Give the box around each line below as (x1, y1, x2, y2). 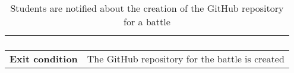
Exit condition (10, 52, 78, 65)
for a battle (124, 15, 170, 28)
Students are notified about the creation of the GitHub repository (10, 1, 284, 15)
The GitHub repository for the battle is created (87, 52, 284, 65)
